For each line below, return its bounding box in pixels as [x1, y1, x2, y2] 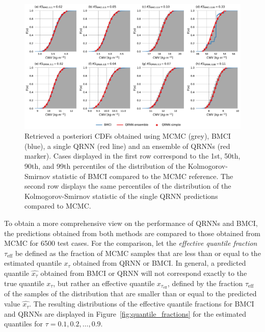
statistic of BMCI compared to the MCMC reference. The [52, 170, 233, 181]
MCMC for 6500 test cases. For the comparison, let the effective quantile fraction [4, 238, 257, 248]
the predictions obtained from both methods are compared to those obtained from [4, 227, 260, 238]
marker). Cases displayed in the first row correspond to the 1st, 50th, [24, 150, 241, 161]
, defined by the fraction [167, 277, 243, 288]
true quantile [4, 277, 44, 288]
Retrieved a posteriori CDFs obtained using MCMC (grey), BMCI [24, 131, 231, 141]
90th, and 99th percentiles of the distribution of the [24, 161, 186, 171]
